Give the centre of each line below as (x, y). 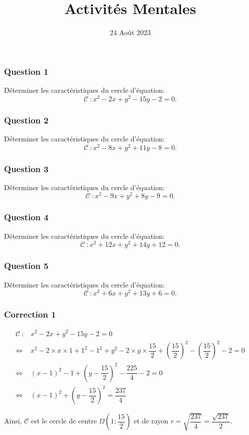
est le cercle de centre (64, 421)
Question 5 (26, 266)
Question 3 (26, 168)
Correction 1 (30, 314)
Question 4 (26, 217)
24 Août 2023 (130, 32)
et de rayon (151, 421)
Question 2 (26, 120)
